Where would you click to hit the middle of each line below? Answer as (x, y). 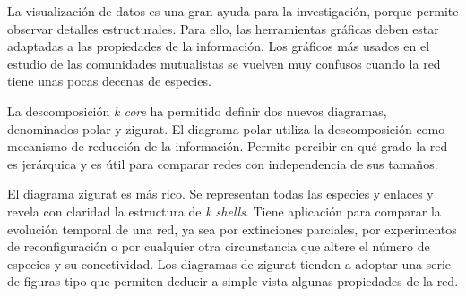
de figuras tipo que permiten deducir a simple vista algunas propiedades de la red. (233, 281)
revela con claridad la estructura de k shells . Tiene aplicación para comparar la (224, 211)
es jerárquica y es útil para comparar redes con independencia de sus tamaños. (223, 163)
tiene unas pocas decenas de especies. (109, 81)
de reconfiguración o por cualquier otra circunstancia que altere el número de (219, 246)
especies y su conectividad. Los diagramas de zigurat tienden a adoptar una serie (229, 263)
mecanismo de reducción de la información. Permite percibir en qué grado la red (228, 146)
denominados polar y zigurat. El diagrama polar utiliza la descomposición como (226, 128)
